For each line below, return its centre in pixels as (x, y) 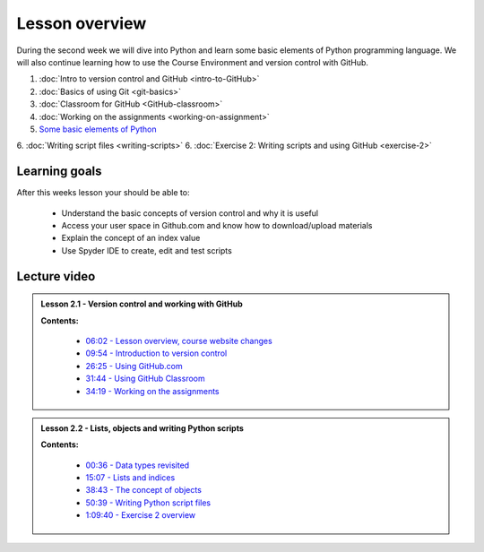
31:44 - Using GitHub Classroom (145, 379)
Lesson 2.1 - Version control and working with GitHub (142, 304)
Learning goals (59, 172)
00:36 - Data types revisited (138, 465)
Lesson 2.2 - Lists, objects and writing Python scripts (142, 428)
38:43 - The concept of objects (143, 490)
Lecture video (56, 276)
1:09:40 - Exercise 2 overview (141, 515)
